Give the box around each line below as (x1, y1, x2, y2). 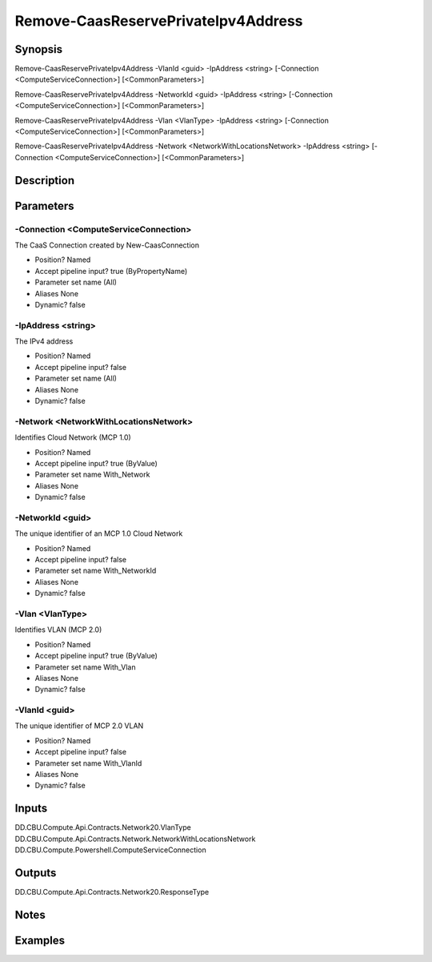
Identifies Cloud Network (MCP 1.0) (14, 433, 131, 442)
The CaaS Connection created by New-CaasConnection (14, 240, 200, 250)
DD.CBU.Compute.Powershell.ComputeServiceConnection (14, 845, 207, 855)
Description (14, 173, 75, 187)
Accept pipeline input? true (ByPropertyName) (34, 266, 188, 276)
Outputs (14, 866, 57, 879)
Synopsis (14, 42, 63, 56)
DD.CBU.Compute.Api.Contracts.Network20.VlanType (14, 823, 191, 832)
